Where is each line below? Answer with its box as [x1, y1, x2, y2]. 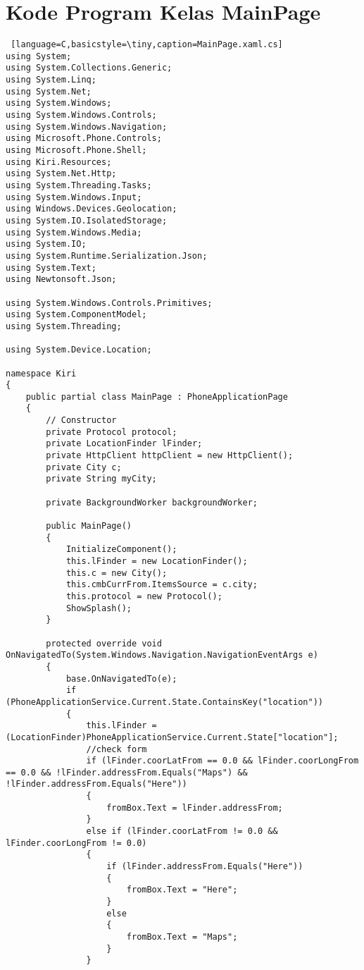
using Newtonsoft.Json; [6, 274, 117, 285]
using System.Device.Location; [6, 345, 152, 355]
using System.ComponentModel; [6, 309, 147, 320]
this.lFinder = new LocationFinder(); [65, 556, 248, 566]
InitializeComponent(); [65, 544, 177, 555]
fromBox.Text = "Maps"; [126, 932, 238, 942]
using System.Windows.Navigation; [6, 121, 168, 132]
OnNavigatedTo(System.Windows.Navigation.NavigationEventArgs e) [6, 650, 318, 661]
